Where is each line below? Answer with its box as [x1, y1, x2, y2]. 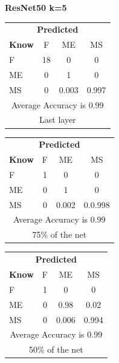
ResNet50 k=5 [5, 1, 67, 13]
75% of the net [32, 228, 87, 241]
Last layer [39, 113, 76, 126]
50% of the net [28, 343, 83, 356]
